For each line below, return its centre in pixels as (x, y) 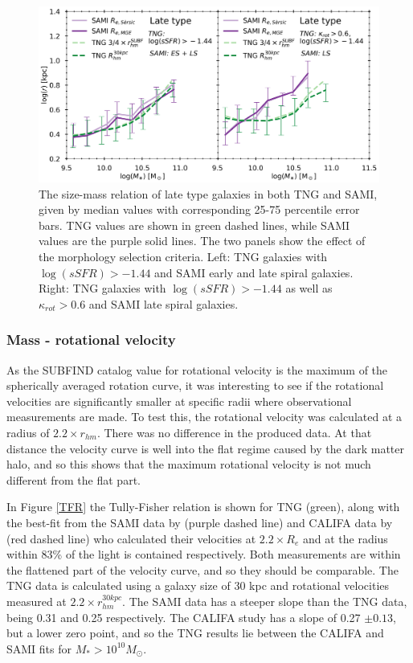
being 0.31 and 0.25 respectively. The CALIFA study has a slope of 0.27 (184, 617)
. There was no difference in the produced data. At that (234, 432)
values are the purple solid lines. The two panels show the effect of (202, 241)
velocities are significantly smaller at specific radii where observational (179, 401)
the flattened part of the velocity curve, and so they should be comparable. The (202, 569)
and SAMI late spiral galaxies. (164, 303)
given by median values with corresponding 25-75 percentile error (199, 209)
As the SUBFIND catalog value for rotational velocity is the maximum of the (197, 369)
